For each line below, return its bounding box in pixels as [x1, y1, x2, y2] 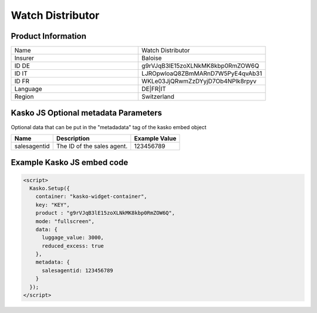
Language [14, 85, 42, 93]
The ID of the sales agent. [56, 142, 128, 150]
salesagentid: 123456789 [42, 267, 114, 274]
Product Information [11, 31, 87, 41]
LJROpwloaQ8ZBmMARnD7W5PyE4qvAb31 [141, 69, 262, 78]
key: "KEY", [35, 201, 70, 208]
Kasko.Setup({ [29, 185, 70, 191]
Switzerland [141, 93, 174, 101]
